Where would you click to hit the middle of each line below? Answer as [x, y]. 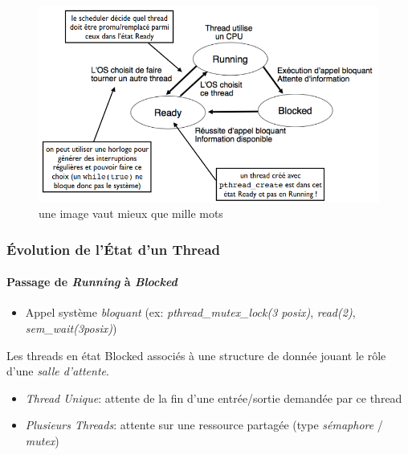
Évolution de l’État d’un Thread [114, 249]
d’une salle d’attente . [58, 371]
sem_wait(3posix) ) [71, 328]
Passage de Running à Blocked [92, 282]
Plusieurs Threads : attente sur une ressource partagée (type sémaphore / [204, 425]
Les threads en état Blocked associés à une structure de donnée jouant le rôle [196, 355]
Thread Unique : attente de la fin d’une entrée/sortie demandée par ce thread [214, 398]
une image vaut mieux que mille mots [131, 213]
